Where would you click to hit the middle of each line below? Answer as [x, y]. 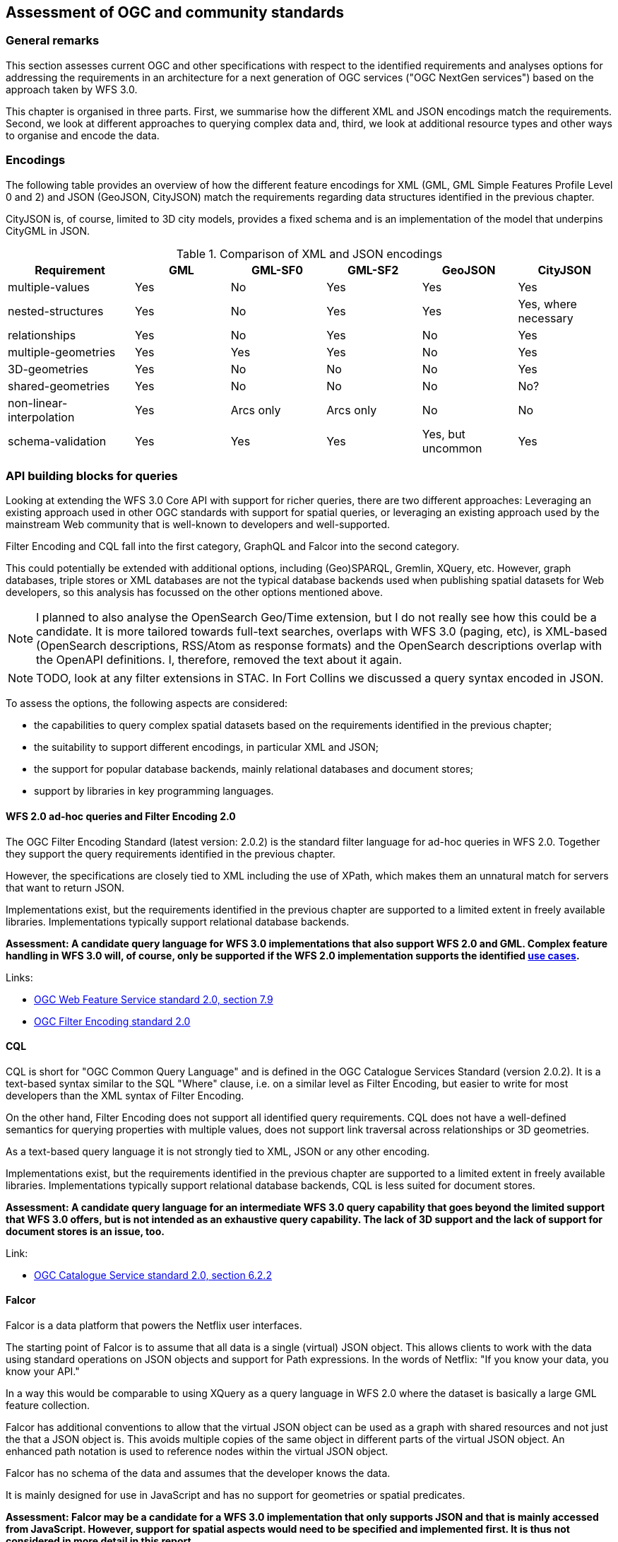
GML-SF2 [373, 270]
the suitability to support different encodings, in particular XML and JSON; [206, 747]
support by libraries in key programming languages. [154, 791]
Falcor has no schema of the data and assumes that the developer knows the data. [198, 1473]
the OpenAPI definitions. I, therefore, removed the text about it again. [219, 660]
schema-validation [57, 441]
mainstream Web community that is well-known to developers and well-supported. [198, 525]
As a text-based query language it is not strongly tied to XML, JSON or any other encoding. [218, 1151]
